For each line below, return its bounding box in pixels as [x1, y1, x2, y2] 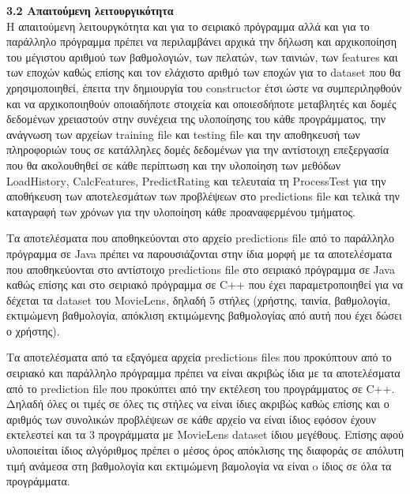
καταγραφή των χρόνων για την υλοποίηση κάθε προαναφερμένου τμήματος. [6, 203, 355, 219]
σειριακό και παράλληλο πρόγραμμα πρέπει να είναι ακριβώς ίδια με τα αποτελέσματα [6, 365, 401, 381]
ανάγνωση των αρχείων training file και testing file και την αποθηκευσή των [6, 125, 360, 142]
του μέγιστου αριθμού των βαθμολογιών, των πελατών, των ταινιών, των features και [6, 48, 398, 65]
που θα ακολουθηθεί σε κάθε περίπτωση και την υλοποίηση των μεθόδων [6, 156, 341, 173]
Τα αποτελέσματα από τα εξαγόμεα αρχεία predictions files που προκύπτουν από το [6, 349, 392, 365]
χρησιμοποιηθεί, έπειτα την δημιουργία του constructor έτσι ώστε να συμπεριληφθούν [6, 79, 402, 95]
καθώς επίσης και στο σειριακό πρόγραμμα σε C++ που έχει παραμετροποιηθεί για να [6, 276, 404, 293]
